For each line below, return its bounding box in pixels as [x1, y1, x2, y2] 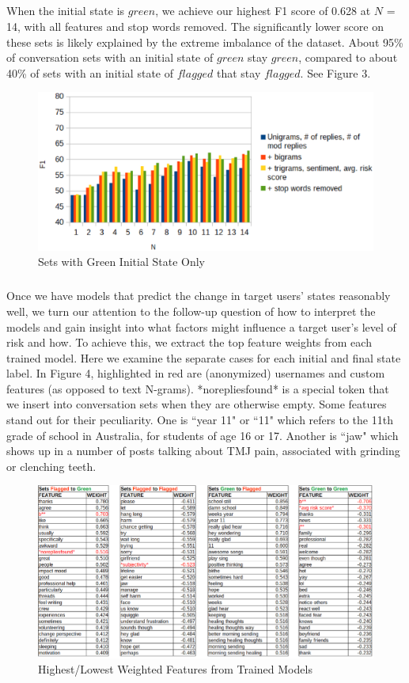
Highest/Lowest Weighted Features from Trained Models [38, 661, 312, 677]
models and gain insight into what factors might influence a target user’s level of [6, 318, 396, 335]
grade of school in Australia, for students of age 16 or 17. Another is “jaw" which [6, 427, 399, 443]
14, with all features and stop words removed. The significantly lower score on [6, 17, 384, 34]
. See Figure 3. [300, 64, 371, 81]
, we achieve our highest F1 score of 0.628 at [155, 2, 371, 19]
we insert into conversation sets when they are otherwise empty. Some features [6, 396, 387, 412]
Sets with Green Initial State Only [38, 253, 206, 270]
